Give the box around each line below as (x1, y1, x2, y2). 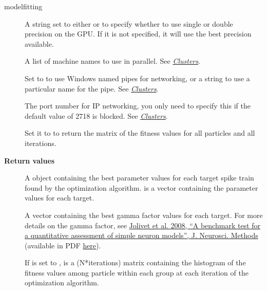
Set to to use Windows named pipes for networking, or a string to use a (25, 72, 250, 83)
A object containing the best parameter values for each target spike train (25, 172, 254, 183)
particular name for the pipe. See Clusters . (25, 83, 159, 94)
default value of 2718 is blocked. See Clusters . (25, 110, 168, 121)
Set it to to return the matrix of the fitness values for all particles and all (25, 128, 255, 138)
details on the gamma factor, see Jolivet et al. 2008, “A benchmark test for (25, 220, 260, 230)
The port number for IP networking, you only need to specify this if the (25, 100, 251, 111)
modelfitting (4, 1, 43, 11)
